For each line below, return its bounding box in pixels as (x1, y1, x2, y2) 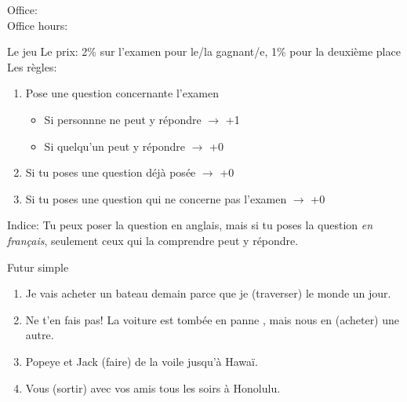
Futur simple (7, 258, 69, 275)
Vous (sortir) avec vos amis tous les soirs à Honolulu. (25, 379, 281, 396)
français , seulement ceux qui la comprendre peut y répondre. (7, 232, 299, 248)
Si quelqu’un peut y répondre (44, 137, 186, 154)
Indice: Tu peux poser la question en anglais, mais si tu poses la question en (7, 217, 373, 233)
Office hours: (7, 16, 68, 33)
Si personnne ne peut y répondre (44, 111, 202, 127)
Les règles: (7, 58, 57, 75)
